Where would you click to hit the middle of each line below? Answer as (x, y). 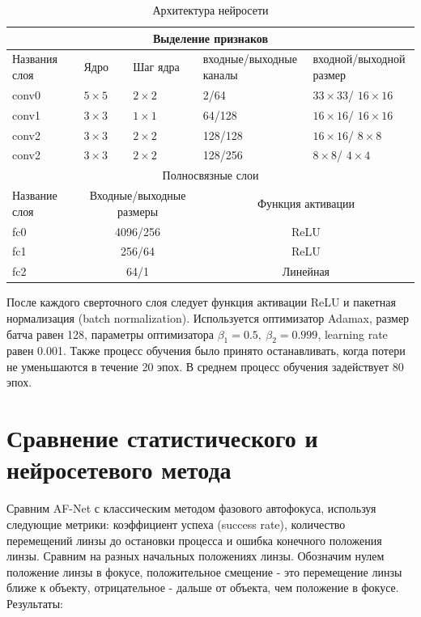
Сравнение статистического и (162, 438)
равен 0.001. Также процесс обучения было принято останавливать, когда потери (206, 351)
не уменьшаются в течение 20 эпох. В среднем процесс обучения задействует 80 (205, 366)
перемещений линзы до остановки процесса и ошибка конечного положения (194, 540)
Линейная (306, 271)
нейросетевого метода (119, 469)
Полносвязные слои (210, 175)
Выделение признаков (210, 38)
